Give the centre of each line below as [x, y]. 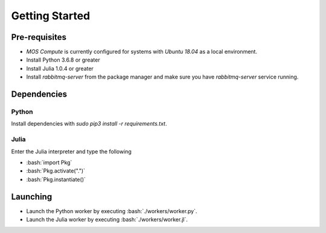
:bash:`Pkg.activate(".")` [56, 171]
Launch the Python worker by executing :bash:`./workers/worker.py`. [112, 211]
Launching [32, 196]
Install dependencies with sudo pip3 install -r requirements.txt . [89, 124]
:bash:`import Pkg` [49, 162]
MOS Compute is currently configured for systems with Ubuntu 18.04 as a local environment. [142, 52]
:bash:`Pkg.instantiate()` [56, 179]
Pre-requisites [39, 37]
